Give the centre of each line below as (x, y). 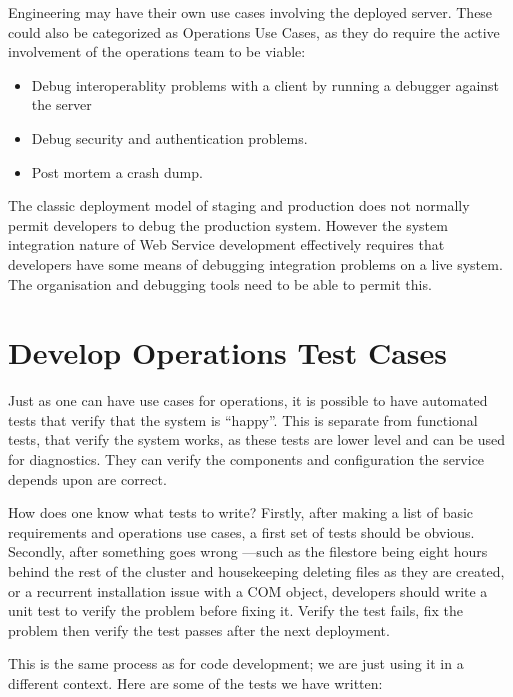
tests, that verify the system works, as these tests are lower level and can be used (257, 439)
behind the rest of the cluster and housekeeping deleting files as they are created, (256, 571)
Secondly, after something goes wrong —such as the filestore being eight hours (248, 551)
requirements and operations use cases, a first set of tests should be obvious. (241, 531)
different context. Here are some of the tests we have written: (195, 682)
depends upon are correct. (87, 478)
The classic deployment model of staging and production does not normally (239, 205)
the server (61, 104)
